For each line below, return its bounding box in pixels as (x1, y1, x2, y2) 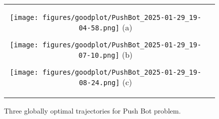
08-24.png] (79, 79, 120, 87)
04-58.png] (79, 24, 120, 32)
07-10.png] (78, 51, 119, 59)
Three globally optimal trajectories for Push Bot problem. (4, 106, 181, 116)
